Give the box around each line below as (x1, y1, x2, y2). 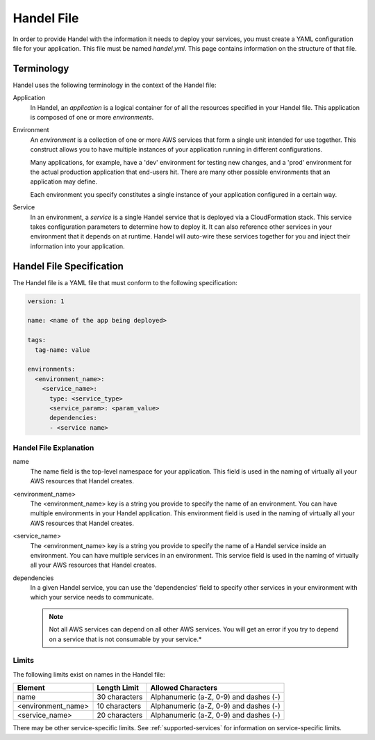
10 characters (97, 701, 142, 711)
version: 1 (27, 297, 65, 305)
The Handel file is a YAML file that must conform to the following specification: (12, 278, 237, 287)
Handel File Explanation (12, 443, 94, 453)
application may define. (30, 177, 97, 186)
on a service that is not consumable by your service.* (49, 635, 202, 643)
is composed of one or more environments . (30, 113, 154, 122)
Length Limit (97, 683, 139, 693)
